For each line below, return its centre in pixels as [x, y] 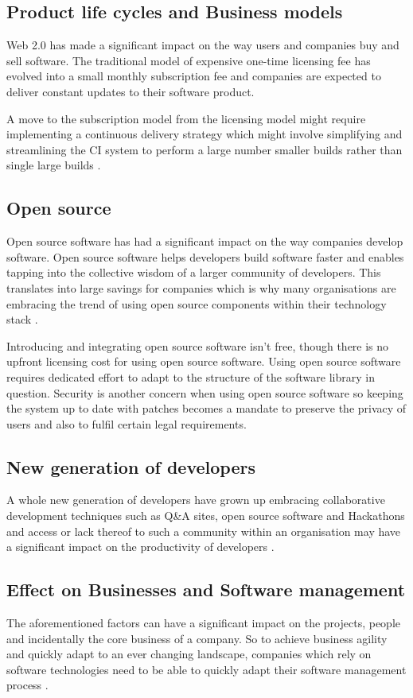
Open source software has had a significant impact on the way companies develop [205, 241]
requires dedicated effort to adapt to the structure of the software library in [191, 376]
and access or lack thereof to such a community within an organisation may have [204, 531]
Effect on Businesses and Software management [206, 589]
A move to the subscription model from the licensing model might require [186, 118]
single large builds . [54, 165]
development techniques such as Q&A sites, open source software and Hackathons [206, 516]
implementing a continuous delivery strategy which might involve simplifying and [205, 134]
